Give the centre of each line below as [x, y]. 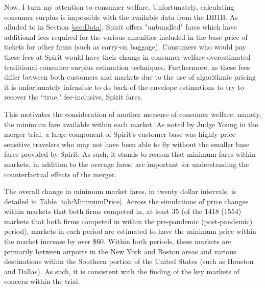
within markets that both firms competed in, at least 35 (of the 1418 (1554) [123, 211]
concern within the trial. [42, 281]
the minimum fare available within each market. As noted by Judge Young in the [131, 124]
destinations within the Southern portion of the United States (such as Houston [129, 261]
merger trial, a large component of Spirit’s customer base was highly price [120, 134]
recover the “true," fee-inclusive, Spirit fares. [73, 97]
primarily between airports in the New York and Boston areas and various [120, 251]
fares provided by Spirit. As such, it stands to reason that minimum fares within [130, 154]
